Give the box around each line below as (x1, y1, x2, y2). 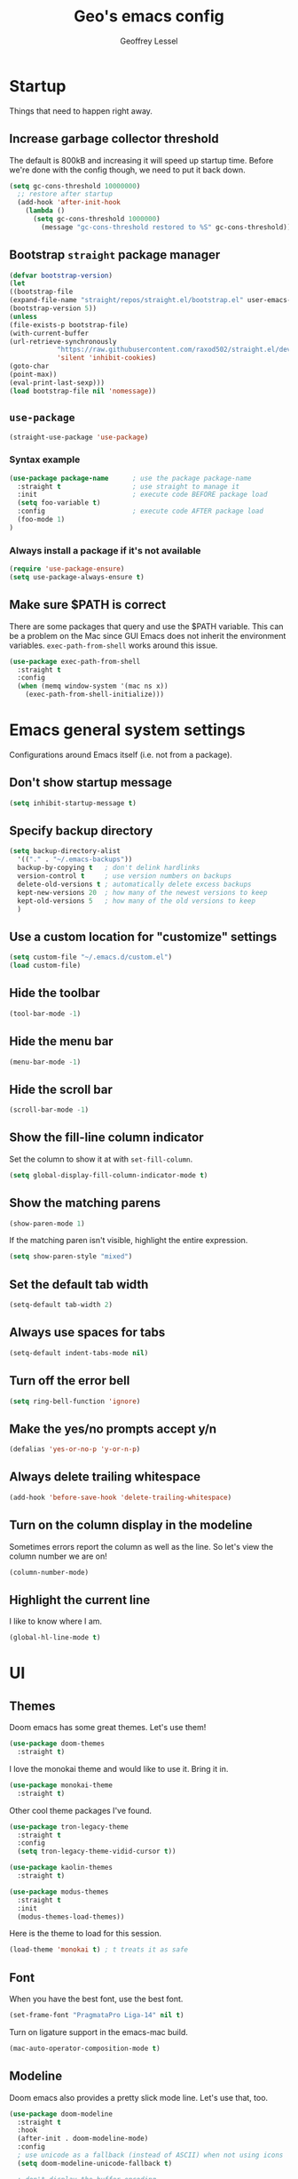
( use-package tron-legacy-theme (9, 1822, 129, 1832)
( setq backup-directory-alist (9, 847, 122, 856)
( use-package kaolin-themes (9, 1864, 114, 1872)
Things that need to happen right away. (9, 105, 153, 116)
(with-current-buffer (9, 329, 90, 338)
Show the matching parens (9, 1195, 161, 1210)
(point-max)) (9, 371, 58, 379)
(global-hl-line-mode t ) (9, 1633, 101, 1642)
